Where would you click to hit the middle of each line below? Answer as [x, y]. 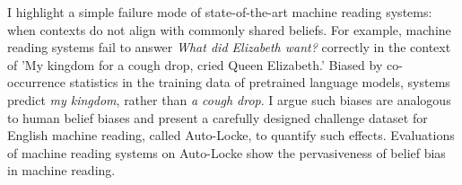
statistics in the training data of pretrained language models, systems [260, 82]
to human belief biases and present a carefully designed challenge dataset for [218, 117]
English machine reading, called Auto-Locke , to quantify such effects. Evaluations [231, 135]
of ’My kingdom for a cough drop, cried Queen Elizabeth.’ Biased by [195, 64]
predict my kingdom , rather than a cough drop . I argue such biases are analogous [229, 99]
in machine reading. [61, 170]
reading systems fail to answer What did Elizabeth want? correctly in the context [229, 47]
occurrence [37, 82]
